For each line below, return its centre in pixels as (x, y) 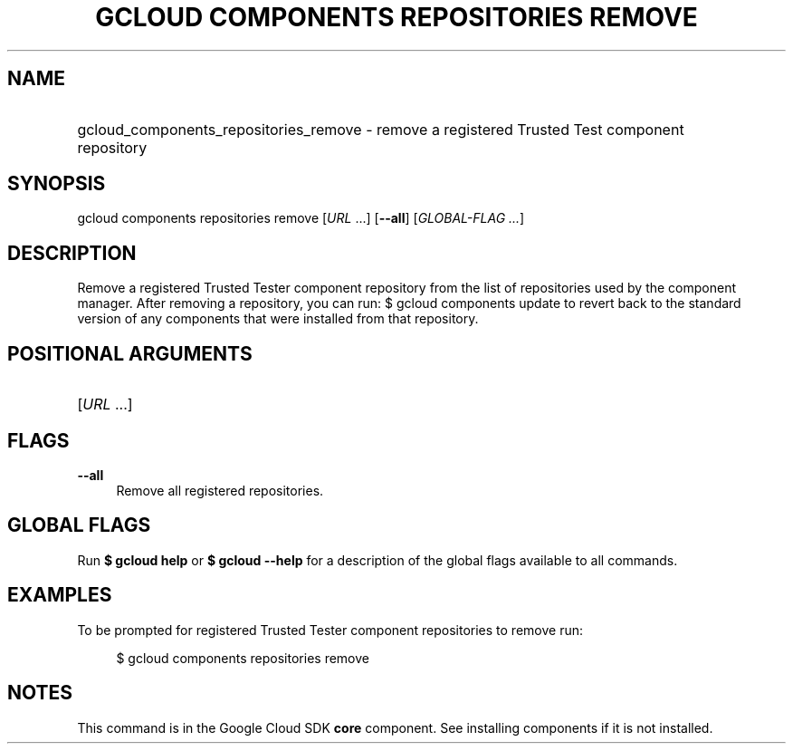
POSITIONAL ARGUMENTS (130, 353)
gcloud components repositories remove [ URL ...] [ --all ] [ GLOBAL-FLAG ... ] (301, 218)
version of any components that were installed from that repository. (278, 319)
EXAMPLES (60, 595)
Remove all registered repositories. (220, 490)
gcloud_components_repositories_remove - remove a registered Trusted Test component (381, 129)
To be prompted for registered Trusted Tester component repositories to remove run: (330, 630)
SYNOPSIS (57, 184)
